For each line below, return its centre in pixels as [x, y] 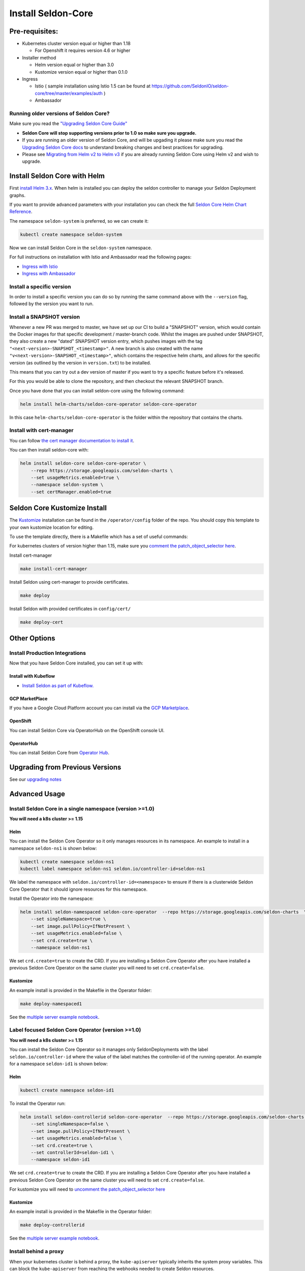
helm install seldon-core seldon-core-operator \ [83, 463]
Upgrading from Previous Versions [65, 767]
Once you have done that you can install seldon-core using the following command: [97, 390]
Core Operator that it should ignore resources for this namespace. [78, 889]
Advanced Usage [37, 794]
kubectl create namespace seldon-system [71, 234]
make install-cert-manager [54, 569]
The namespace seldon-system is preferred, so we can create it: [79, 221]
